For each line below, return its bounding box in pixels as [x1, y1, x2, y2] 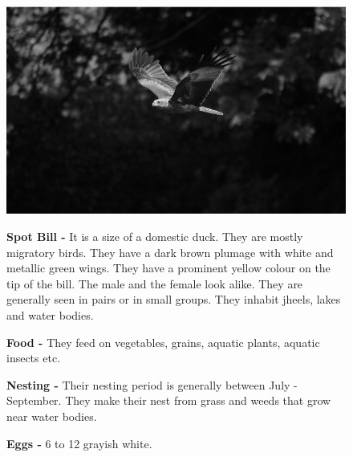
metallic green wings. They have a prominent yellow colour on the [6, 259, 331, 276]
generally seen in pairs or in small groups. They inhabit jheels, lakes [6, 291, 341, 308]
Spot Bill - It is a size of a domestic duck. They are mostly [6, 228, 303, 245]
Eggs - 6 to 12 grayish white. [6, 435, 152, 451]
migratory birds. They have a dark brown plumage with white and [6, 243, 334, 260]
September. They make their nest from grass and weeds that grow [6, 392, 331, 409]
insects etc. [6, 349, 61, 366]
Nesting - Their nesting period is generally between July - [6, 376, 298, 393]
